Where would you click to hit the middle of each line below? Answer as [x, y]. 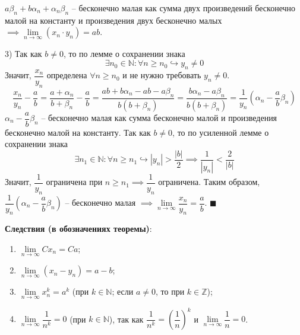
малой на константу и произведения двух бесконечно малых [113, 20]
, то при [170, 291]
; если [123, 291]
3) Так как [23, 53]
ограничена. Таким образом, [209, 182]
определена [67, 75]
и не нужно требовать [162, 75]
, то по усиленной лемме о [221, 132]
